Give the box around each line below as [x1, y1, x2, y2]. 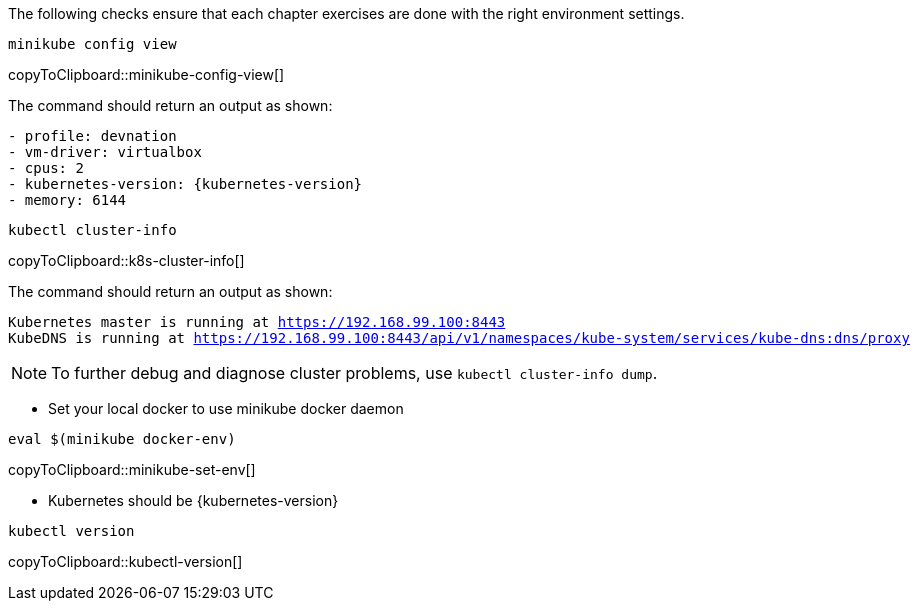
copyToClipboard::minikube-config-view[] [8, 66, 285, 83]
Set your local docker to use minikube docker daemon [48, 400, 404, 417]
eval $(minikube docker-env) [8, 431, 236, 447]
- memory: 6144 [8, 192, 127, 208]
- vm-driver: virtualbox [8, 144, 202, 160]
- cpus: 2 [8, 160, 84, 176]
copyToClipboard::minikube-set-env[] [8, 461, 256, 478]
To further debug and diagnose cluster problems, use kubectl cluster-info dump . [51, 363, 658, 383]
